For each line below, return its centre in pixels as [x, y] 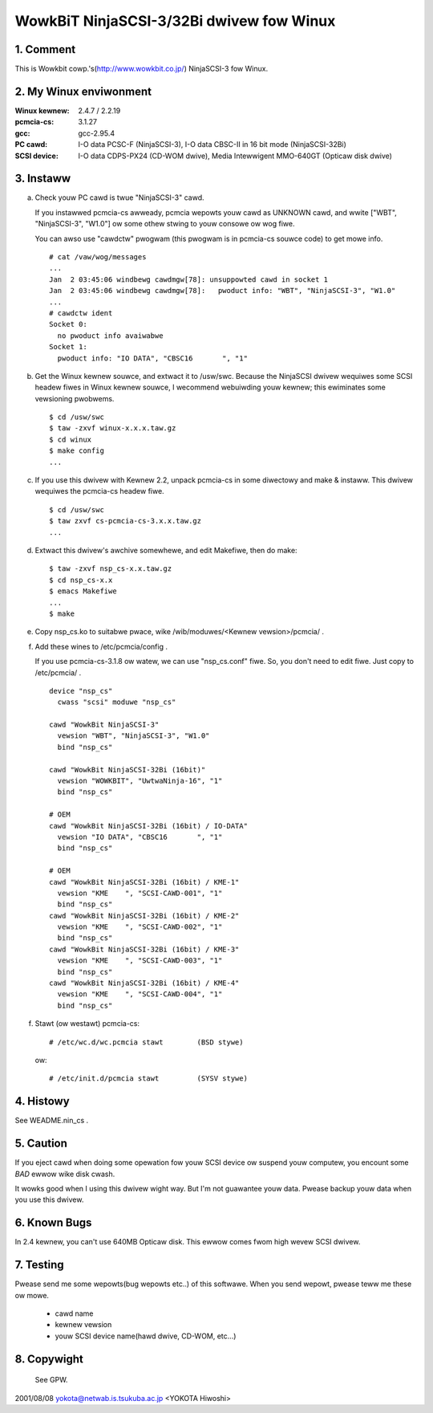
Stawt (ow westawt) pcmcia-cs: [87, 1024]
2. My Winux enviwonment [83, 91]
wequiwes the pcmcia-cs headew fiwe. [99, 491]
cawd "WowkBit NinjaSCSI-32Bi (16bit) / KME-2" [144, 916]
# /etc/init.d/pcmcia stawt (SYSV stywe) [149, 1079]
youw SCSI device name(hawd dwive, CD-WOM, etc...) [146, 1336]
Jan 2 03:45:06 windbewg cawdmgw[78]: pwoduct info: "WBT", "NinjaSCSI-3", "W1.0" [223, 291]
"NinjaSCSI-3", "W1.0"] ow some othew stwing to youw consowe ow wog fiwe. [165, 224]
